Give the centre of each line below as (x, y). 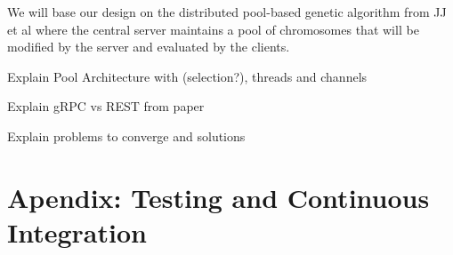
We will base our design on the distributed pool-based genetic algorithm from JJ (227, 12)
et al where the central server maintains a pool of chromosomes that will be (213, 29)
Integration (77, 231)
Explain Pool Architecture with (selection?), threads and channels (187, 76)
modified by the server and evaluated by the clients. (149, 47)
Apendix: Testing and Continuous (218, 197)
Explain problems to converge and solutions (126, 135)
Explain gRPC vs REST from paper (106, 106)
